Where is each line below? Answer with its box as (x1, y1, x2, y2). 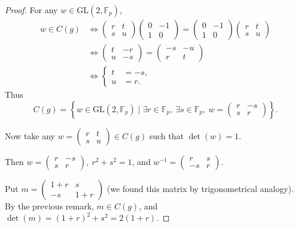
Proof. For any (5, 4, 58, 16)
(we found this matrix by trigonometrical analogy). (107, 182, 294, 194)
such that (149, 129, 184, 142)
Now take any (5, 129, 55, 142)
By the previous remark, (5, 199, 94, 212)
